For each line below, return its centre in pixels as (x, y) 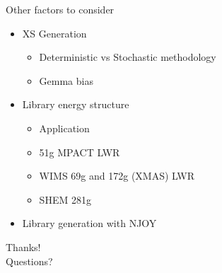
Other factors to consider (60, 9)
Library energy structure (76, 104)
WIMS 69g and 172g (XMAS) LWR (117, 176)
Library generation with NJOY (89, 223)
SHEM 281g (65, 199)
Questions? (29, 261)
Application (64, 128)
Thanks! (23, 246)
